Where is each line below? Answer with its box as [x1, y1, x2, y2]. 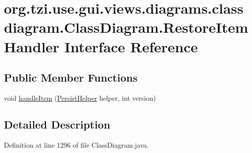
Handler [4, 36, 59, 56]
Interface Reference [64, 36, 198, 56]
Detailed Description [4, 116, 111, 131]
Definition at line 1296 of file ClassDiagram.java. [4, 139, 149, 150]
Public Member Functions [4, 70, 137, 85]
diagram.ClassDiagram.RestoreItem [4, 17, 249, 37]
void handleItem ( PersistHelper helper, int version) [4, 92, 156, 103]
